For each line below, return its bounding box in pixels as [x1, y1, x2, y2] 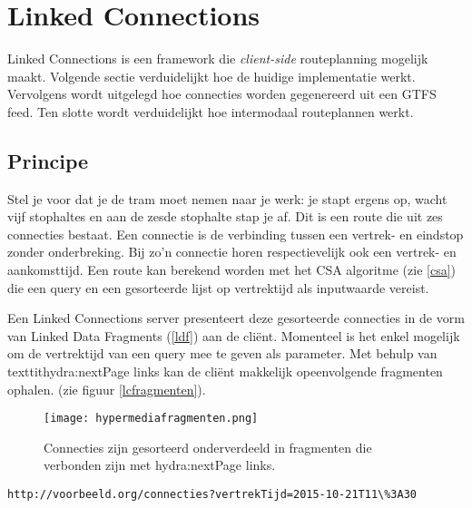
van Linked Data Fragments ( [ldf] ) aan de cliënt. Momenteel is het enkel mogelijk [7, 326, 460, 345]
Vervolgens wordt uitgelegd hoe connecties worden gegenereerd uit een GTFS [7, 84, 437, 103]
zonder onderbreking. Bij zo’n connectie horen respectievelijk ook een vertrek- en [7, 242, 457, 261]
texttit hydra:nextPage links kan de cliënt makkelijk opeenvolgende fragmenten [7, 362, 443, 381]
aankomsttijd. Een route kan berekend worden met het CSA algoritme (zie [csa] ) [7, 260, 457, 279]
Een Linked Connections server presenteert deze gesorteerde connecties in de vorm [7, 308, 465, 327]
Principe [7, 146, 89, 174]
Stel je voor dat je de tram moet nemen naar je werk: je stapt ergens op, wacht [7, 189, 447, 208]
